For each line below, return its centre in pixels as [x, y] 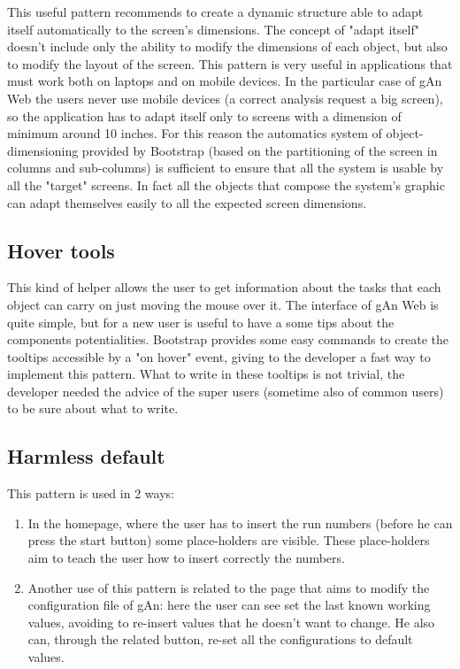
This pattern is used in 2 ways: [91, 493]
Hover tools [61, 250]
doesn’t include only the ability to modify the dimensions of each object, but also [227, 46]
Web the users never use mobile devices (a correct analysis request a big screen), [225, 98]
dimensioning [43, 150]
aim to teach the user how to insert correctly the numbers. [186, 558]
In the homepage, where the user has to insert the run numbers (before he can [240, 523]
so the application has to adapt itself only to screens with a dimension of [204, 115]
